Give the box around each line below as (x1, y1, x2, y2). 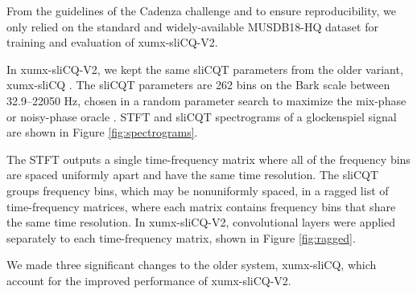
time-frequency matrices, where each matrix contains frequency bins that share (6, 198, 396, 214)
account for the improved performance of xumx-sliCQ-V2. (6, 272, 291, 288)
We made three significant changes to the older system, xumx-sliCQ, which (6, 256, 377, 273)
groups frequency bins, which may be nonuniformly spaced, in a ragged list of (6, 182, 389, 198)
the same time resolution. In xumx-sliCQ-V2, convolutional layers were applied (6, 214, 396, 231)
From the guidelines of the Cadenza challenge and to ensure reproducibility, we (6, 2, 396, 18)
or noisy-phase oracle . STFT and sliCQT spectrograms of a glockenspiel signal (6, 108, 397, 125)
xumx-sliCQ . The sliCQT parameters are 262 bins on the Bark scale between (6, 76, 390, 93)
